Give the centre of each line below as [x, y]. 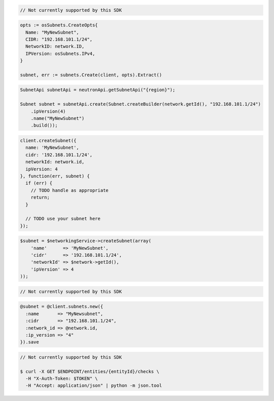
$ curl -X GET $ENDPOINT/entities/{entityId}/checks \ [90, 371]
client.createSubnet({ [48, 141]
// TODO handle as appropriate [70, 190]
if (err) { [39, 183]
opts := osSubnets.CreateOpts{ [59, 25]
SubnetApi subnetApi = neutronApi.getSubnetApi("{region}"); [98, 90]
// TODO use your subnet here [63, 219]
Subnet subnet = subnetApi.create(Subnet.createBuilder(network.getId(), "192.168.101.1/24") [141, 104]
